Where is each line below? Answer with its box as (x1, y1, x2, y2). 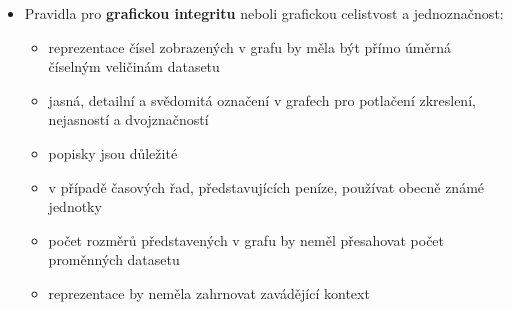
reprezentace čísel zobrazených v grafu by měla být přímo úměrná (48, 36, 451, 57)
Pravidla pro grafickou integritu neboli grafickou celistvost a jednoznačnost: (24, 3, 504, 23)
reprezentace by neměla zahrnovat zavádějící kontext (48, 282, 370, 303)
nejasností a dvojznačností (48, 109, 209, 130)
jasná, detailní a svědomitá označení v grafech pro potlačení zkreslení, (48, 89, 476, 110)
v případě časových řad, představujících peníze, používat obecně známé (48, 176, 485, 197)
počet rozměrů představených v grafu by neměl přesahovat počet (48, 229, 445, 250)
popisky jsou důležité (48, 142, 178, 163)
